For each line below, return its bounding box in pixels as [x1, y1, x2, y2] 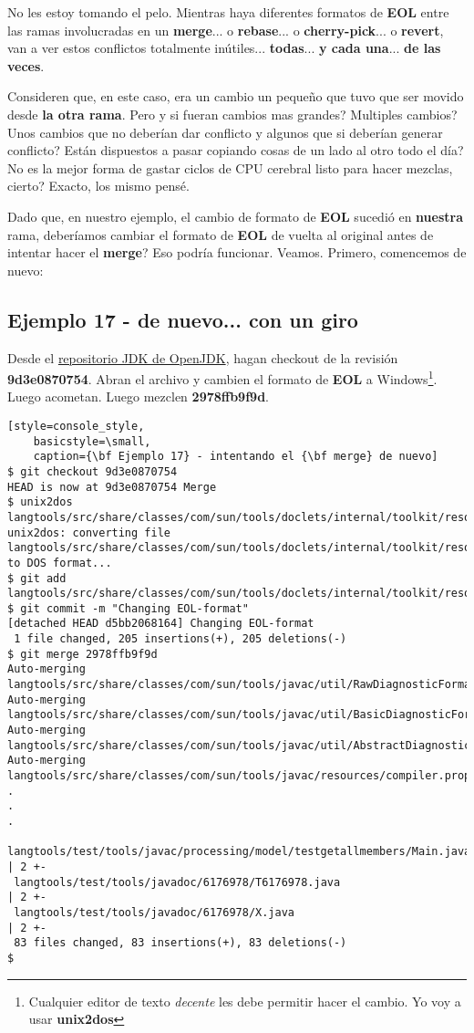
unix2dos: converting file [7, 526, 170, 539]
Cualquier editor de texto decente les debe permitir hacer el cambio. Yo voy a [28, 991, 461, 1010]
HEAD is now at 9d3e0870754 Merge [7, 480, 217, 494]
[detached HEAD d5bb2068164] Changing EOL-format [7, 617, 314, 631]
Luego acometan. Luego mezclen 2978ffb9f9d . [7, 387, 269, 406]
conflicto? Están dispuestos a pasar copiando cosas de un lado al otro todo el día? [7, 141, 464, 160]
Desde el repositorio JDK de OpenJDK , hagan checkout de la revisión [7, 348, 398, 367]
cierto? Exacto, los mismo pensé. [7, 176, 190, 195]
